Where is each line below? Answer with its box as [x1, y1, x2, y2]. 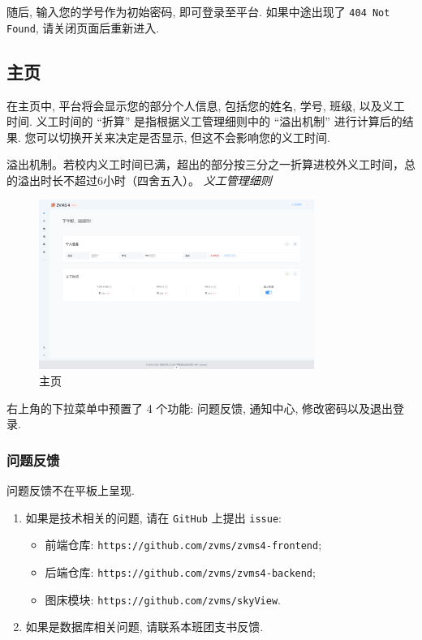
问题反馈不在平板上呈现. [6, 482, 135, 499]
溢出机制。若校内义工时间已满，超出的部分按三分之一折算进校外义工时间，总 [6, 156, 416, 173]
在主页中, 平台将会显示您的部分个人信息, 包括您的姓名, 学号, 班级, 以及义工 [6, 97, 405, 114]
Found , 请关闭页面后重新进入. [6, 19, 160, 36]
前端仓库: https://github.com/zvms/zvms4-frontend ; [45, 536, 322, 553]
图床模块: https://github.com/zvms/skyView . [45, 591, 281, 608]
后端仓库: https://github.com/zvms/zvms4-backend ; [45, 563, 316, 580]
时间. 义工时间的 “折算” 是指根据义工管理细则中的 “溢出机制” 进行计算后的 [6, 113, 403, 130]
